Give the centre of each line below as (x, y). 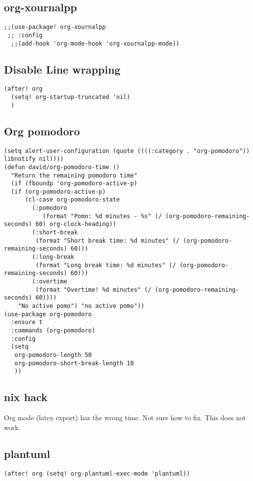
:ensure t (27, 322)
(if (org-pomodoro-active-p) (58, 191)
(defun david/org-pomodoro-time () (62, 167)
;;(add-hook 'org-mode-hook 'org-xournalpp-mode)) (95, 43)
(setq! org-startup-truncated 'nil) (71, 97)
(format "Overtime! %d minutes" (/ (93, 290)
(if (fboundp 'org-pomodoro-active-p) (74, 184)
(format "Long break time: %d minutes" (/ (106, 265)
